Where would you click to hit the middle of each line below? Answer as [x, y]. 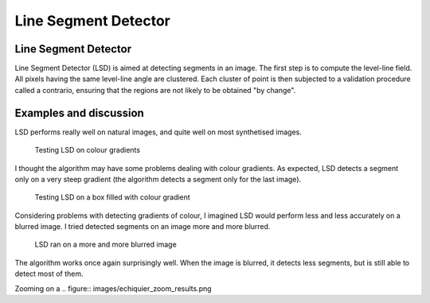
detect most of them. [49, 274]
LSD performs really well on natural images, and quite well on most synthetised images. [158, 132]
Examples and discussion [80, 113]
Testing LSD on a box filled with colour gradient [112, 197]
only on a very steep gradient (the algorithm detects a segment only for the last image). [158, 179]
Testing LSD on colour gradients [88, 150]
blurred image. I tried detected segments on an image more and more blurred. [143, 227]
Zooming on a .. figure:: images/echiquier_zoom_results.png [113, 288]
